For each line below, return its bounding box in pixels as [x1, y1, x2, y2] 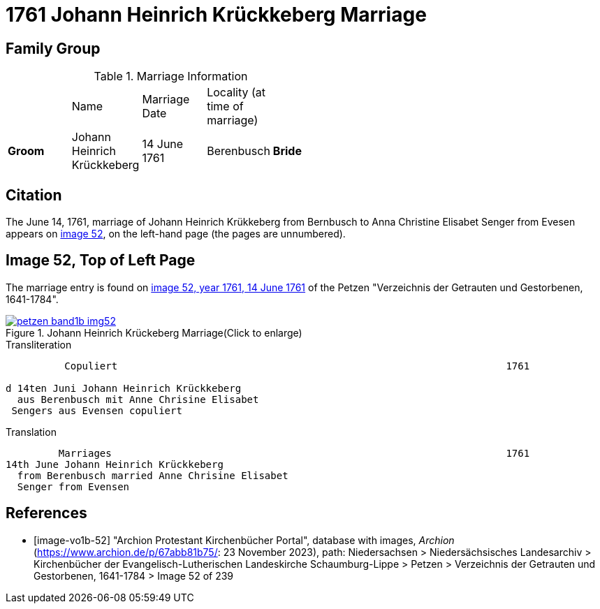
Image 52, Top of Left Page [6, 251, 196, 270]
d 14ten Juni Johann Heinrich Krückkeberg [6, 382, 242, 394]
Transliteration [6, 338, 72, 351]
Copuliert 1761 [64, 360, 530, 372]
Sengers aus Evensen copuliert [11, 404, 182, 416]
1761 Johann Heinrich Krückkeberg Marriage [6, 3, 427, 27]
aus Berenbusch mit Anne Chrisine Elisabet [17, 393, 259, 405]
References [6, 504, 87, 522]
